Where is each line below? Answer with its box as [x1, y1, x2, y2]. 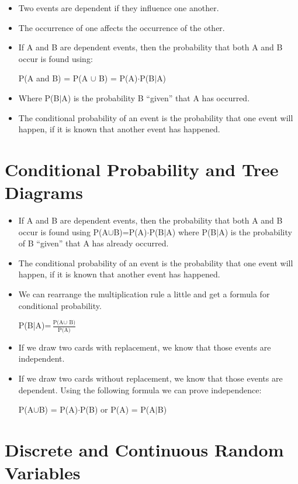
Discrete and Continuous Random [5, 438, 284, 461]
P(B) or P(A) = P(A [80, 403, 155, 416]
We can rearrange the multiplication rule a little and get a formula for [18, 288, 270, 300]
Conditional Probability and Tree [5, 157, 279, 181]
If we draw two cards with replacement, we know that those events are [18, 341, 271, 353]
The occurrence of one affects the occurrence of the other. [18, 21, 225, 33]
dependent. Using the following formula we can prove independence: [18, 383, 262, 396]
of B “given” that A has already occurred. [18, 237, 169, 249]
